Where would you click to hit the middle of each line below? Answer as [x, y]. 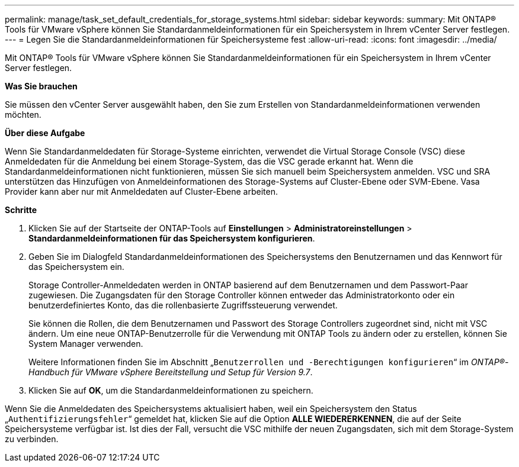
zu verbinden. [32, 439]
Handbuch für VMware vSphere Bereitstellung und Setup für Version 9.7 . [171, 372]
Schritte [21, 210]
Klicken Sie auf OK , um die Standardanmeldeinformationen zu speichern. [171, 390]
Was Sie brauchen [41, 86]
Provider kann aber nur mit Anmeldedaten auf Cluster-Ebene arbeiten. [142, 191]
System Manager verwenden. [86, 344]
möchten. [23, 115]
